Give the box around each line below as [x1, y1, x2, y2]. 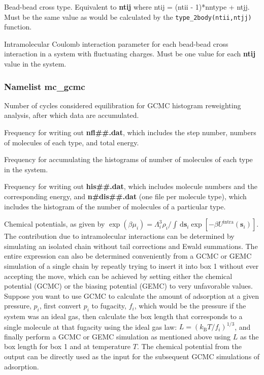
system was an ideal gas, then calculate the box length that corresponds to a [4, 311, 243, 322]
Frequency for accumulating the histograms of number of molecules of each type [4, 154, 253, 165]
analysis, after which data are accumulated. [4, 110, 139, 120]
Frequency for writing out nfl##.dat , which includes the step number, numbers [4, 127, 256, 138]
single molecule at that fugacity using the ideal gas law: [4, 321, 177, 332]
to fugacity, [91, 300, 126, 311]
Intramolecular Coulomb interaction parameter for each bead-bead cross [4, 38, 228, 49]
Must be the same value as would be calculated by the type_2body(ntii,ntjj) [4, 11, 252, 22]
